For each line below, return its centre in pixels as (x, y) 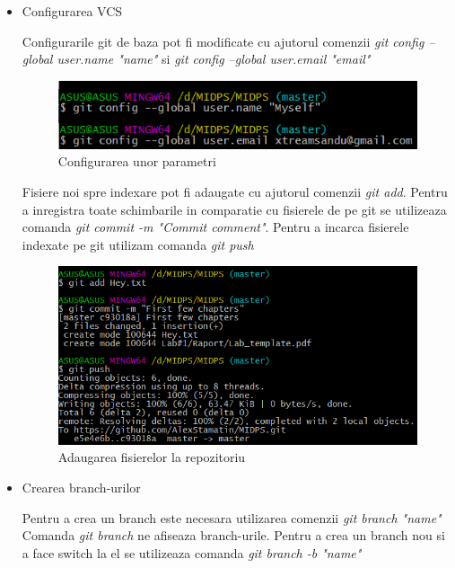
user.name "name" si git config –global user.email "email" (214, 59)
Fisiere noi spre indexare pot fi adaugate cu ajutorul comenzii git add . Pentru (235, 191)
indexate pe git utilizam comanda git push (138, 244)
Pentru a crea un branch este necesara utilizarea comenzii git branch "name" (232, 517)
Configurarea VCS (72, 11)
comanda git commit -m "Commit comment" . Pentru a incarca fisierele (215, 227)
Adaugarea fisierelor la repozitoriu (152, 457)
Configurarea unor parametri (137, 161)
